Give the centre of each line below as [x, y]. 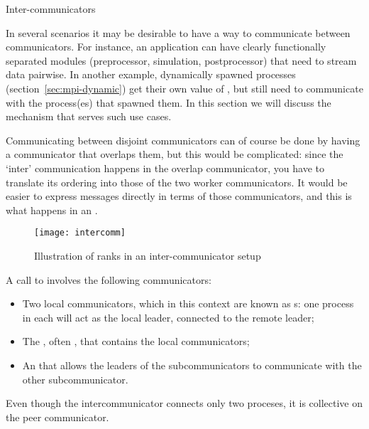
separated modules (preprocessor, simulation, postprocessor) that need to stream [181, 60]
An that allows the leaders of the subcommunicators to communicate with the [192, 365]
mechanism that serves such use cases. [89, 116]
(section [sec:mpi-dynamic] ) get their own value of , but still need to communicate [184, 88]
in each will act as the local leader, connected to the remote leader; [168, 317]
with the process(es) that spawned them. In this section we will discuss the [169, 102]
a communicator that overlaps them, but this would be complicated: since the [175, 154]
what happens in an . [52, 210]
